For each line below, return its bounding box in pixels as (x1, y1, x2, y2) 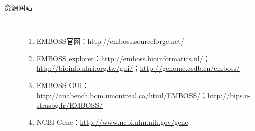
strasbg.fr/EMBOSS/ (36, 100, 103, 110)
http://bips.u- (207, 90, 251, 100)
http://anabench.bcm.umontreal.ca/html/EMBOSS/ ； (36, 90, 208, 100)
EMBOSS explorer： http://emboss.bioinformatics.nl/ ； (36, 53, 210, 63)
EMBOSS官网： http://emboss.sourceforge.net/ (36, 36, 184, 47)
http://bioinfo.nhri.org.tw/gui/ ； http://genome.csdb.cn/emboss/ (36, 63, 240, 73)
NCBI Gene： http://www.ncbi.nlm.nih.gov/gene (36, 116, 188, 127)
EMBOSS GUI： (36, 79, 89, 90)
